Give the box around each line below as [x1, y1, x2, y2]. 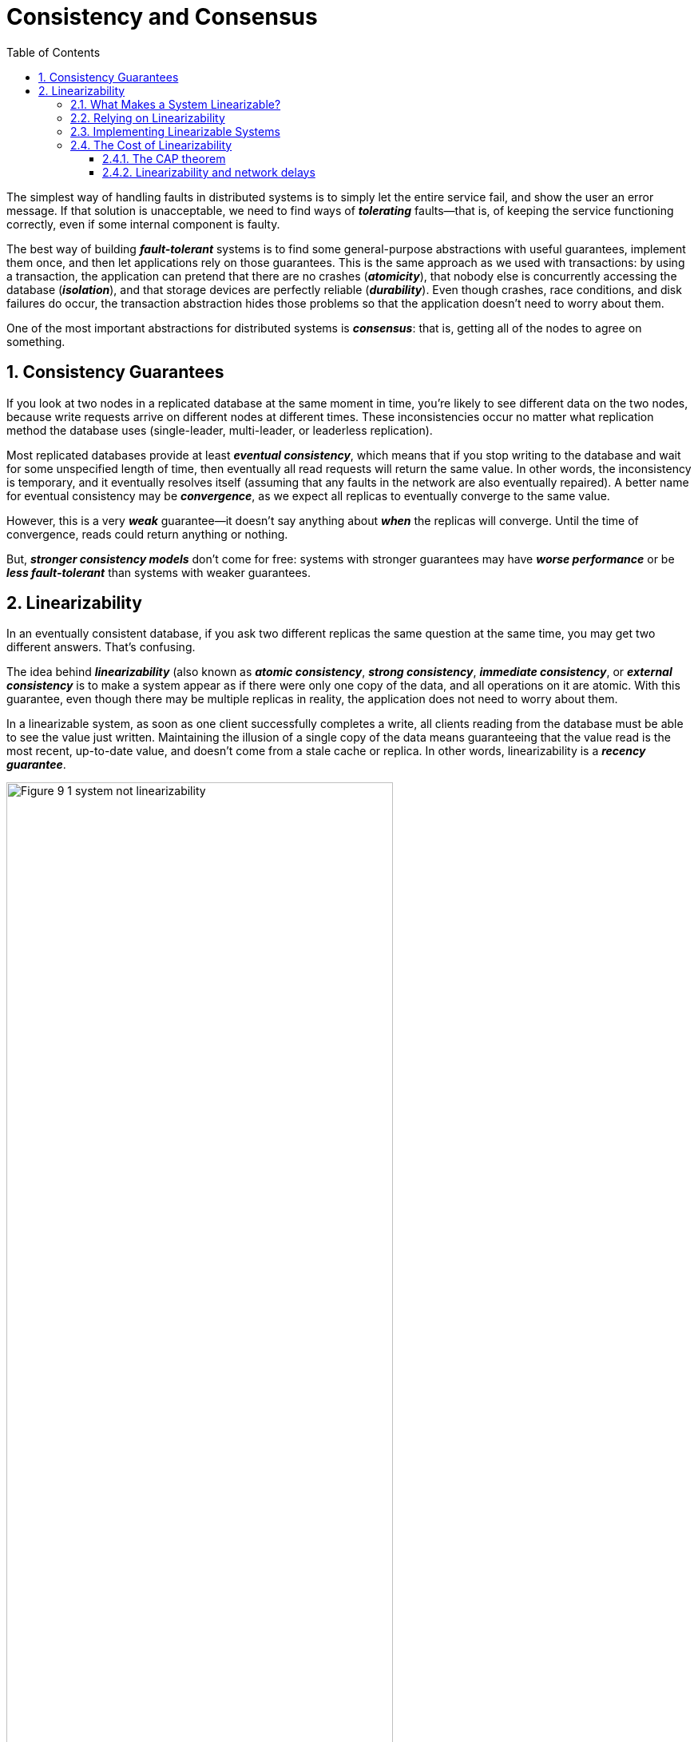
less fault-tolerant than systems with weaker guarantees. [6, 565, 311, 579]
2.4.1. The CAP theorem [102, 151, 226, 165]
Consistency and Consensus [6, 3, 318, 30]
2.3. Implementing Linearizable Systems [70, 124, 280, 138]
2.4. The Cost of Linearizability [70, 137, 232, 152]
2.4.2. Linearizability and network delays [102, 165, 315, 179]
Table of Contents [6, 45, 101, 59]
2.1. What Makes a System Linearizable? [70, 97, 281, 111]
